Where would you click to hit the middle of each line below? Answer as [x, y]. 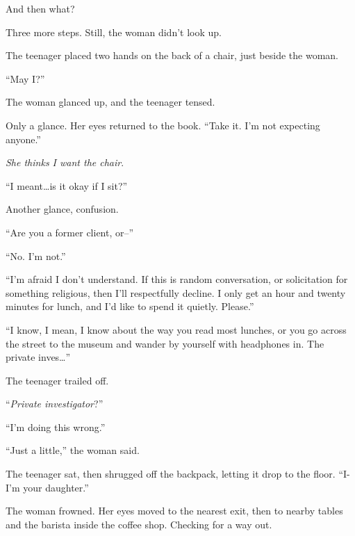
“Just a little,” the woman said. [73, 450]
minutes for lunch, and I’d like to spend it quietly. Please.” [130, 306]
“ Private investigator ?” [55, 404]
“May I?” [25, 78]
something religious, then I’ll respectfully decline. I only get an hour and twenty [176, 292]
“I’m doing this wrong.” [56, 427]
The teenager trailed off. [57, 380]
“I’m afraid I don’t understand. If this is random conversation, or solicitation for [177, 279]
